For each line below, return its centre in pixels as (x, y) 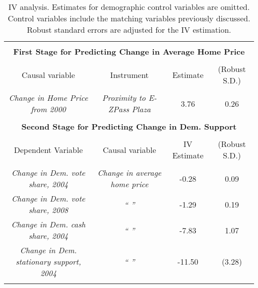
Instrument (129, 74)
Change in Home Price (48, 98)
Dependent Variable (48, 149)
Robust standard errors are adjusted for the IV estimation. (129, 30)
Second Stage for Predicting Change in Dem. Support (129, 126)
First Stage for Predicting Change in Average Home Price (129, 51)
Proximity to (124, 98)
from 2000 (48, 109)
